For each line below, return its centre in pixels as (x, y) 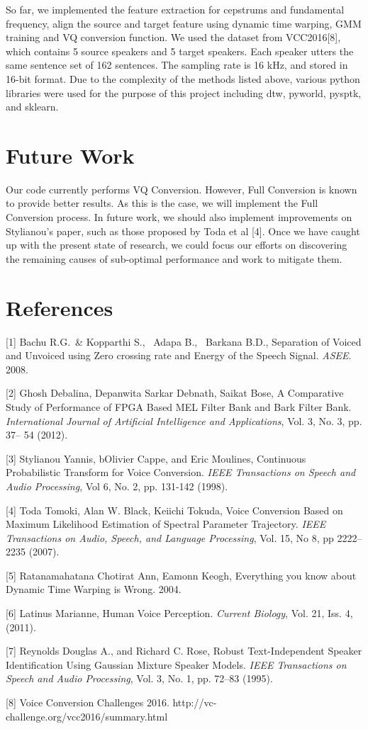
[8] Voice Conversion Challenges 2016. (88, 702)
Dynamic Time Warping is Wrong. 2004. (94, 589)
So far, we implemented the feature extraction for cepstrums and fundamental (175, 9)
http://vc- (195, 702)
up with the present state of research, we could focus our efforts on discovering (177, 245)
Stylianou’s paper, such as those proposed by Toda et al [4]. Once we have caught (183, 231)
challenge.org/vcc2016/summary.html (87, 716)
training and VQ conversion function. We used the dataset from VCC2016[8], (173, 37)
